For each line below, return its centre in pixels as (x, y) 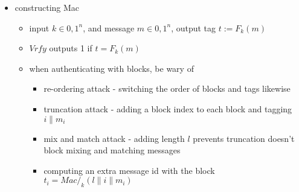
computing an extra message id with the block (129, 170)
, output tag (194, 27)
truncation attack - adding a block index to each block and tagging (168, 108)
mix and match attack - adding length (114, 138)
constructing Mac (47, 7)
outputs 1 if (71, 48)
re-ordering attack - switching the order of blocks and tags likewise (167, 88)
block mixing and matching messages (112, 150)
